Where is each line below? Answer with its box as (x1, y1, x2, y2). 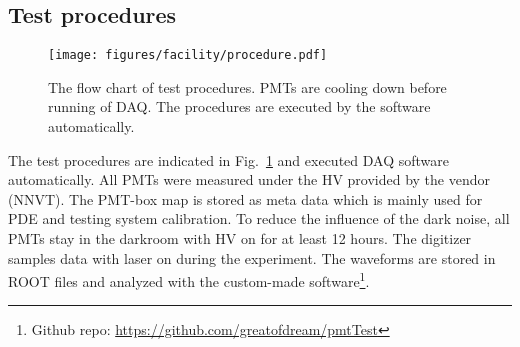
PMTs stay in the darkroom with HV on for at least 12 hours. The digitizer (8, 228, 472, 249)
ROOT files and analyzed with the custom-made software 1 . (8, 268, 370, 291)
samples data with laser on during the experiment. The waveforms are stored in (8, 247, 496, 268)
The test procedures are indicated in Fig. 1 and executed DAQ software (8, 149, 449, 170)
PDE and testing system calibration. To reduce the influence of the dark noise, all (8, 208, 510, 229)
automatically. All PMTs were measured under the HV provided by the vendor (8, 169, 491, 190)
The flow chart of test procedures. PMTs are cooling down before (48, 76, 447, 97)
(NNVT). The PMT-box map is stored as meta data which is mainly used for (8, 188, 483, 209)
